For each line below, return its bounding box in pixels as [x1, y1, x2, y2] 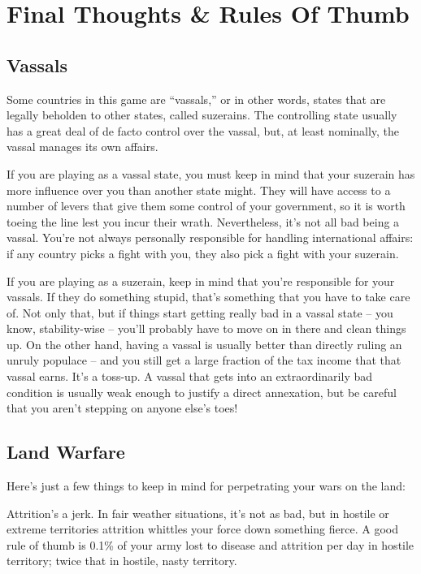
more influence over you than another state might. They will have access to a [7, 181, 391, 198]
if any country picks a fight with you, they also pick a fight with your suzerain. [7, 244, 399, 261]
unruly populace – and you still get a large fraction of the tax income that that [7, 352, 401, 369]
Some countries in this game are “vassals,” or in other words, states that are [7, 90, 386, 107]
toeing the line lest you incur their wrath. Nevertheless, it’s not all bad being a [7, 213, 400, 230]
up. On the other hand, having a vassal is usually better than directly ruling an [7, 335, 402, 352]
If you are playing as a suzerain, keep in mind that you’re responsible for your [7, 272, 395, 289]
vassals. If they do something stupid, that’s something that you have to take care [7, 288, 410, 305]
